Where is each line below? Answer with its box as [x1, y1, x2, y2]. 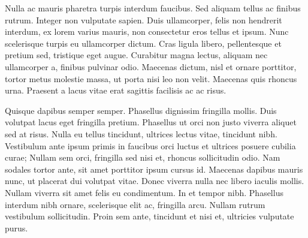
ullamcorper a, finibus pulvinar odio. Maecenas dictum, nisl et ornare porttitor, [5, 60, 297, 73]
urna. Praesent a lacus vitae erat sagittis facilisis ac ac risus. [5, 84, 227, 97]
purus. [5, 221, 28, 234]
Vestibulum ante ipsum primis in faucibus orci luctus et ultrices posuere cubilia [5, 139, 296, 152]
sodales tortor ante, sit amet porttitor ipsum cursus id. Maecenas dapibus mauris [5, 162, 303, 175]
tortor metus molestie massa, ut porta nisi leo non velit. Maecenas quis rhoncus [5, 72, 297, 85]
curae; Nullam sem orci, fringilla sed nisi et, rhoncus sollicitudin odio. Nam [5, 151, 280, 164]
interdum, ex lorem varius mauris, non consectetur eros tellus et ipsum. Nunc [5, 25, 289, 38]
